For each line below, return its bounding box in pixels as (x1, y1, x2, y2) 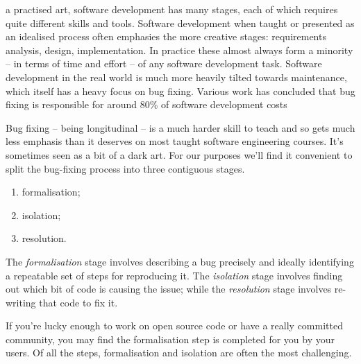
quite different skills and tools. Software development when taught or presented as (6, 15, 355, 30)
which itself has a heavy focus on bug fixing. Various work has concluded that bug (6, 83, 355, 98)
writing (6, 295, 36, 309)
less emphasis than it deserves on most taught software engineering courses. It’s (6, 134, 344, 148)
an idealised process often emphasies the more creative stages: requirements (6, 29, 326, 44)
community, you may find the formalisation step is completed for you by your (6, 331, 335, 346)
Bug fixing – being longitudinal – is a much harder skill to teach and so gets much (6, 120, 355, 135)
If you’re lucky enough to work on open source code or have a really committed (6, 318, 343, 333)
